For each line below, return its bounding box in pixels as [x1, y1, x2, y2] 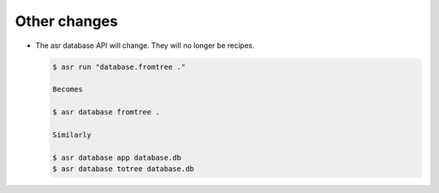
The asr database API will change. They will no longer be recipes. [35, 41, 255, 50]
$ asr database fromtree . [52, 108, 160, 117]
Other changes [15, 12, 118, 30]
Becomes [52, 85, 83, 94]
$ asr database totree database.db [52, 165, 194, 174]
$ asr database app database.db [52, 152, 182, 162]
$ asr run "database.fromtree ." [52, 62, 186, 71]
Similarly [52, 130, 92, 139]
